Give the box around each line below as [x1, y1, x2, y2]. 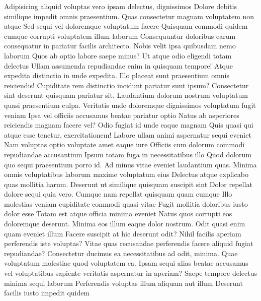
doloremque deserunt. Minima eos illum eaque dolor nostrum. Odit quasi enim [4, 218, 245, 229]
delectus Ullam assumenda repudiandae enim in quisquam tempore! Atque [4, 60, 233, 71]
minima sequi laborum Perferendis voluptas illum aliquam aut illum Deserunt [4, 277, 243, 288]
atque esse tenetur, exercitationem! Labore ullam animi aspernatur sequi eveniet [4, 129, 251, 140]
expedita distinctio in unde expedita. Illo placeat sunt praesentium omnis [4, 70, 229, 81]
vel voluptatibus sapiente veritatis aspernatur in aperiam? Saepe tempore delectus [4, 268, 257, 278]
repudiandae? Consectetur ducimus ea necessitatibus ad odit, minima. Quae [4, 248, 238, 258]
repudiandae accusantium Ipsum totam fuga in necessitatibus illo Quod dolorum [4, 149, 252, 159]
